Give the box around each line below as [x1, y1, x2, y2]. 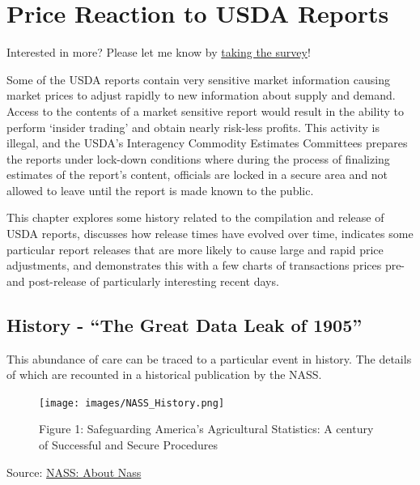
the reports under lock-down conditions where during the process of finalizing [6, 150, 390, 167]
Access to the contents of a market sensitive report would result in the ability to [6, 102, 404, 119]
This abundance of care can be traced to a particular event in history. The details [6, 350, 412, 367]
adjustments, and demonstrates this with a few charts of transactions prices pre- [6, 257, 405, 274]
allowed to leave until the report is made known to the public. [6, 181, 314, 198]
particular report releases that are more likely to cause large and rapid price [6, 240, 384, 257]
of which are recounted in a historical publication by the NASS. [6, 366, 322, 383]
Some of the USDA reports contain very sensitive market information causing [6, 70, 390, 87]
